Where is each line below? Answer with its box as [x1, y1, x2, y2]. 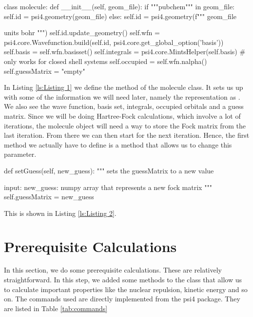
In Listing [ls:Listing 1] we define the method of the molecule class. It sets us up [4, 82, 243, 92]
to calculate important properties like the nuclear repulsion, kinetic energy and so [4, 284, 248, 294]
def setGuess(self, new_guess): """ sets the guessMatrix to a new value [4, 165, 214, 175]
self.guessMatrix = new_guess [4, 191, 94, 202]
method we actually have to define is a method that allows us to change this [4, 139, 232, 149]
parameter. [4, 149, 37, 159]
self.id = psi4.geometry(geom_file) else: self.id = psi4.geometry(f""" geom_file [4, 11, 236, 21]
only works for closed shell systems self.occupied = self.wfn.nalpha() [4, 56, 207, 66]
